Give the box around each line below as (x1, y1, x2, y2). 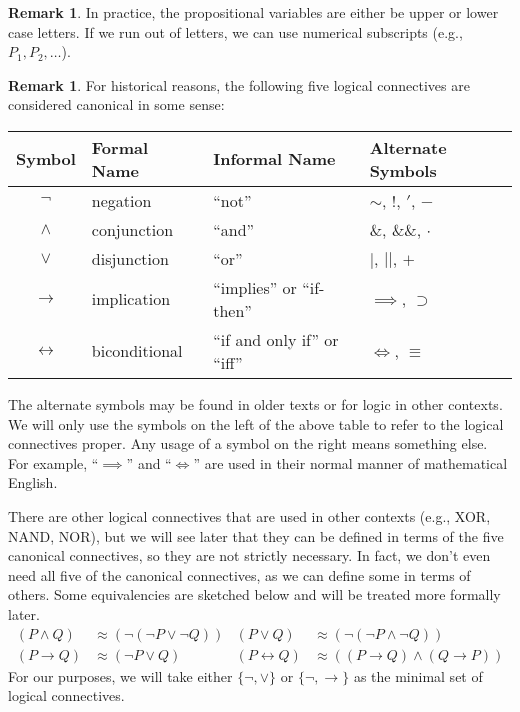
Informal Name (213, 147, 336, 171)
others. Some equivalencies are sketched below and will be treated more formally (8, 584, 501, 605)
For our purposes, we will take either (8, 665, 233, 686)
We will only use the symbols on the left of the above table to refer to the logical (8, 413, 504, 434)
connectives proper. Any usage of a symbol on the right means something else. (8, 433, 488, 454)
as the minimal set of (353, 665, 483, 686)
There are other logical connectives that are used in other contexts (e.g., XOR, (8, 505, 491, 526)
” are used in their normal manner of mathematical (193, 452, 508, 473)
